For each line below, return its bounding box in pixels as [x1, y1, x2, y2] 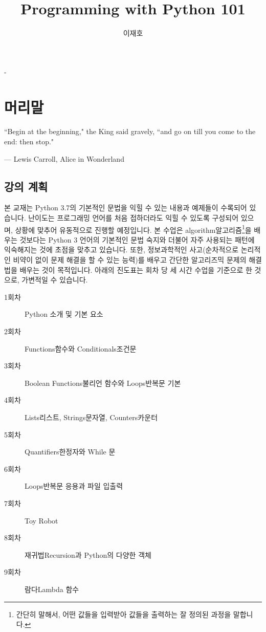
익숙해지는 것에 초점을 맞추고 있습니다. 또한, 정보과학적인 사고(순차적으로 [4, 244, 239, 255]
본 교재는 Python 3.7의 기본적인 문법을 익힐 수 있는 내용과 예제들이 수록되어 [4, 202, 247, 213]
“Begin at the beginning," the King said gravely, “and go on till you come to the [4, 126, 256, 137]
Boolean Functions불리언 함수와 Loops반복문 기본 [25, 377, 181, 388]
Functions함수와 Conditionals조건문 [25, 343, 137, 354]
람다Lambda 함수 [25, 583, 79, 594]
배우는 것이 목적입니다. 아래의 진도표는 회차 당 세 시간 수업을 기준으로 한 [19, 264, 252, 275]
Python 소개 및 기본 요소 [25, 309, 103, 319]
